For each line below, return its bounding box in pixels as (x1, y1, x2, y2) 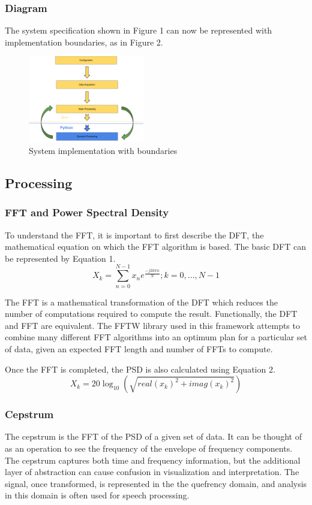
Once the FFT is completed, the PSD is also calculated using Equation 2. (5, 362, 275, 375)
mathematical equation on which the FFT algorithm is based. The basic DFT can (5, 240, 306, 253)
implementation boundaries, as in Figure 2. (5, 35, 163, 48)
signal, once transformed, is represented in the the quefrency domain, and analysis (5, 477, 307, 489)
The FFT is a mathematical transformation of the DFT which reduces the (5, 295, 278, 308)
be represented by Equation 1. (5, 252, 116, 264)
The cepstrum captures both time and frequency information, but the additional (5, 453, 301, 466)
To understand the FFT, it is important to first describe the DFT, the (5, 228, 264, 241)
